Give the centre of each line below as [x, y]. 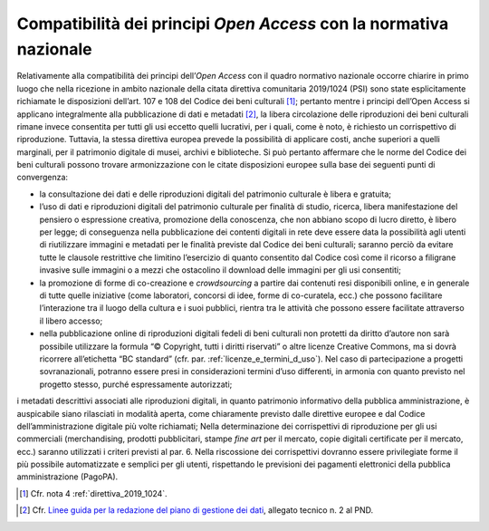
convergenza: [42, 178]
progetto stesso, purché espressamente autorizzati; [136, 384]
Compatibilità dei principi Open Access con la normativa [233, 24]
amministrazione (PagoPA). [67, 477]
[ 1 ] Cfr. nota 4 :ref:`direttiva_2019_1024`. [93, 493]
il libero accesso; [71, 321]
